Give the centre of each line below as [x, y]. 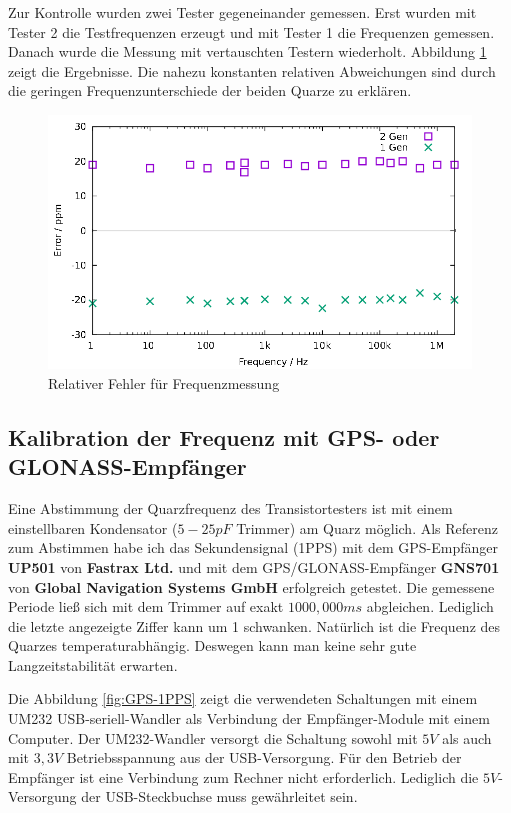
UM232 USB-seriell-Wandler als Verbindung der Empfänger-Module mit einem [249, 718]
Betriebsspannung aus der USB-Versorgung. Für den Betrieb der [264, 757]
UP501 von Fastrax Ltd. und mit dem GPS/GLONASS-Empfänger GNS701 [254, 566]
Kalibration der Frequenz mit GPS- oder [224, 436]
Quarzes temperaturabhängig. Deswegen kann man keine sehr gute [212, 645]
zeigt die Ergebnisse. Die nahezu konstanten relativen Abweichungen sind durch [252, 70]
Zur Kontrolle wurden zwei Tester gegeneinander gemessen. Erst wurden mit [242, 12]
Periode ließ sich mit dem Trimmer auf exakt [146, 606]
